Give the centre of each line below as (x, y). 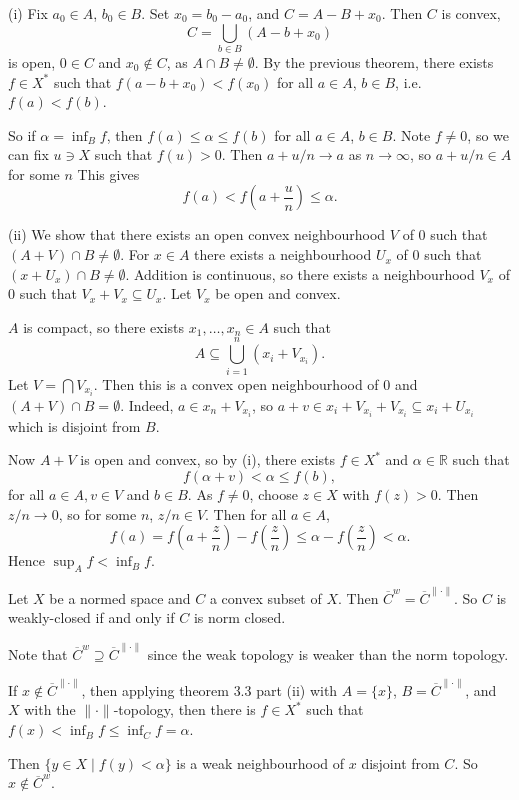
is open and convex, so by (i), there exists (208, 459)
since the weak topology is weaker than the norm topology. (328, 653)
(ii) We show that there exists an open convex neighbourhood (197, 234)
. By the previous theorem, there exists (374, 61)
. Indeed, (147, 404)
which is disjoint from (74, 425)
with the (50, 709)
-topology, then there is (184, 709)
